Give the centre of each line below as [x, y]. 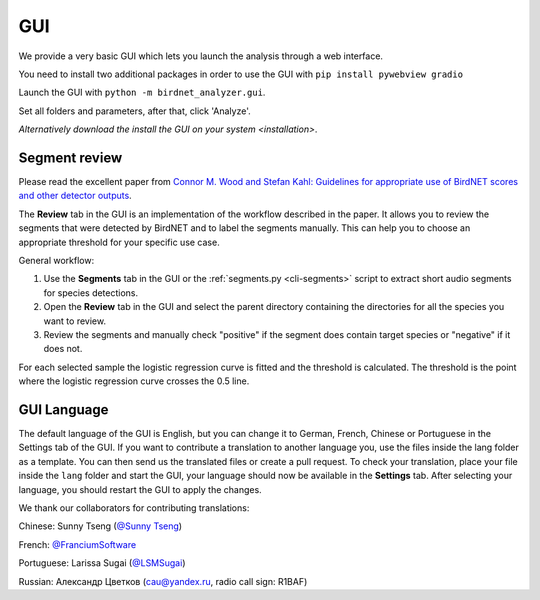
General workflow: [56, 260]
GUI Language [63, 409]
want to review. [75, 321]
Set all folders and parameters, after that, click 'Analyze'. [134, 111]
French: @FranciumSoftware [77, 544]
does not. [63, 349]
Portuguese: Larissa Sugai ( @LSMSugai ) [102, 563]
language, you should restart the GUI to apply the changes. [140, 489]
